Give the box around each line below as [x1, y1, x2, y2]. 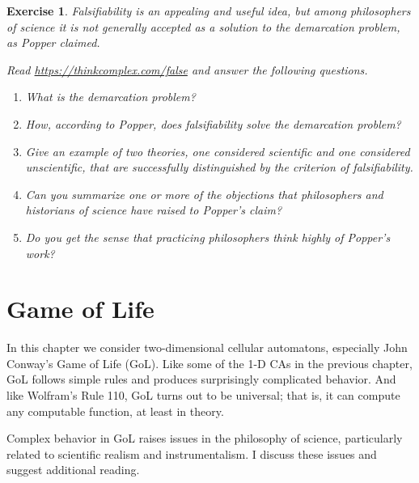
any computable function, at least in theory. [6, 402, 224, 419]
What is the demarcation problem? [25, 88, 196, 105]
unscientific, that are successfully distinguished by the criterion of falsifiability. [25, 159, 413, 176]
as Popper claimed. [6, 34, 100, 51]
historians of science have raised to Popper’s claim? [25, 201, 282, 218]
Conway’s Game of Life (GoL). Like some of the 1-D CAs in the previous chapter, [6, 354, 413, 371]
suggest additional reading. [6, 461, 140, 478]
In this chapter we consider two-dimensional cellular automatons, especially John [6, 339, 408, 356]
